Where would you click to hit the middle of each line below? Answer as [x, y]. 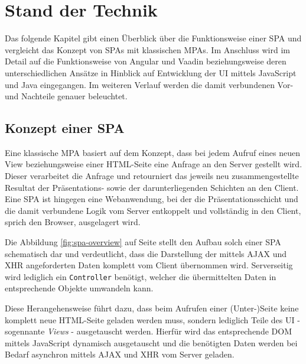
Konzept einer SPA [65, 128]
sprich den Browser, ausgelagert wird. [73, 222]
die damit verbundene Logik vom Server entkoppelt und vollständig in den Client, [153, 210]
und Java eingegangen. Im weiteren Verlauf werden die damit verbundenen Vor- [149, 84]
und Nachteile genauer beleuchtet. [66, 96]
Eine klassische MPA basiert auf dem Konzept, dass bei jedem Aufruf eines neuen [152, 152]
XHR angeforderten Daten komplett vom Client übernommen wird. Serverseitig [149, 265]
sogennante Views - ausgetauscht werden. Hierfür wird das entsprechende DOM [148, 331]
